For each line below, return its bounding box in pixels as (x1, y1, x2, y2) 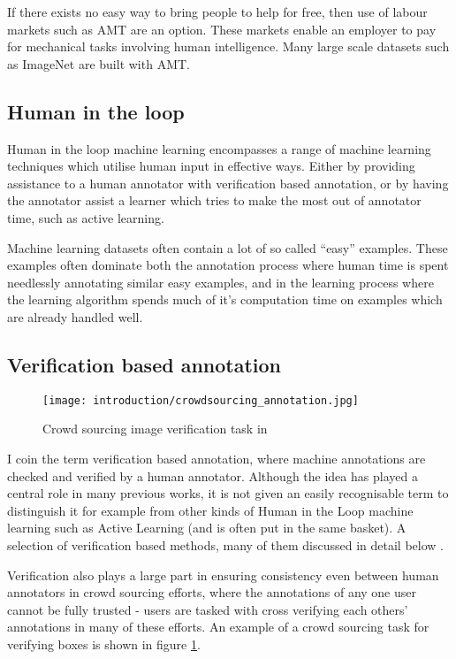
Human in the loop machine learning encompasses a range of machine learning (7, 139, 431, 157)
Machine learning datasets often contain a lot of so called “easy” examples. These (7, 238, 448, 257)
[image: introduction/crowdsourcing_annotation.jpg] (42, 394, 359, 407)
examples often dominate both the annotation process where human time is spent (7, 256, 449, 274)
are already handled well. (7, 307, 143, 326)
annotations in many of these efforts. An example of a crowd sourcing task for (7, 617, 429, 636)
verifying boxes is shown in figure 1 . (7, 634, 201, 653)
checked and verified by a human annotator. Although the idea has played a (7, 466, 418, 485)
